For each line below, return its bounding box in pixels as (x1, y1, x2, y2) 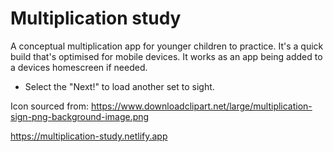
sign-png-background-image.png (10, 110, 150, 122)
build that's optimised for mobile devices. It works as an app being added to (10, 50, 323, 62)
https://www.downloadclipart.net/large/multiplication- (90, 100, 313, 112)
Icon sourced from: (10, 100, 90, 112)
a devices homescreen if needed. (10, 61, 148, 73)
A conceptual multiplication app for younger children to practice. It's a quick (10, 40, 324, 52)
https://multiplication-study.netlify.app (10, 130, 168, 142)
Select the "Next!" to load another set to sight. (24, 80, 215, 92)
